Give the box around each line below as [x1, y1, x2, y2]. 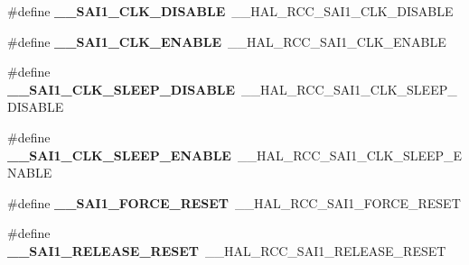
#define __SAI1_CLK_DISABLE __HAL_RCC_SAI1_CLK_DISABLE [7, 2, 454, 20]
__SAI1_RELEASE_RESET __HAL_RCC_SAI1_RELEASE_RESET [7, 241, 446, 260]
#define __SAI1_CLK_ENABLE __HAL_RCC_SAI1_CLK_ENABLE [7, 32, 446, 50]
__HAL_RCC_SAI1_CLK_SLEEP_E [237, 145, 463, 164]
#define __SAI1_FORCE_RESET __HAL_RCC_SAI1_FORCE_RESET [7, 193, 461, 212]
